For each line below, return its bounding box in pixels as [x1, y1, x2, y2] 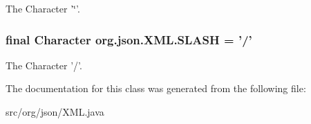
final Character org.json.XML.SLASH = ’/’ [6, 30, 252, 48]
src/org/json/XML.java [6, 105, 104, 118]
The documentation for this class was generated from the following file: [6, 81, 306, 96]
